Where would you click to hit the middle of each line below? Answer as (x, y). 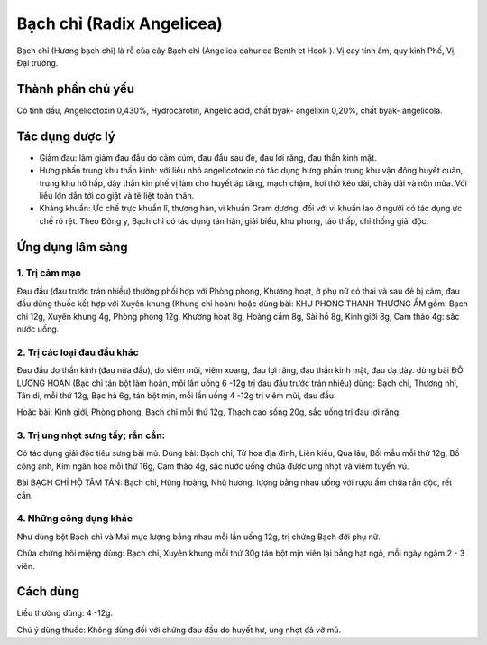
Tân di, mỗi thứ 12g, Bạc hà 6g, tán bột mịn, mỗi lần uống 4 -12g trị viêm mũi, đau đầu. (176, 395)
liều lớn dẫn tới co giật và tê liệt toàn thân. (117, 195)
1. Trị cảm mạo (49, 273)
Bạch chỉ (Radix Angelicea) (119, 23)
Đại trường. (37, 62)
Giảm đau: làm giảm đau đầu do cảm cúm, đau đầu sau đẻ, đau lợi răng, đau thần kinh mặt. (208, 157)
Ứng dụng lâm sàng (72, 247)
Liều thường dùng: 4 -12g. (64, 613)
